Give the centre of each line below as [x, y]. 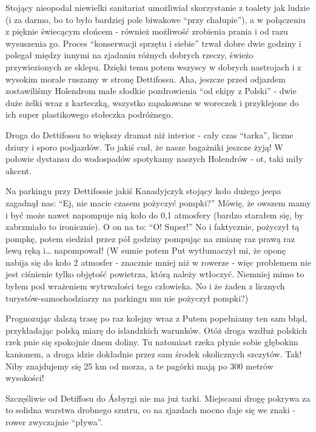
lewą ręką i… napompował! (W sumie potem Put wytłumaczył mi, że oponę [146, 250]
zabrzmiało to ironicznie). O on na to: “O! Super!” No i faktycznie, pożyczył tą [153, 227]
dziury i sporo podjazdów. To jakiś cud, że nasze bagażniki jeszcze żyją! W [144, 147]
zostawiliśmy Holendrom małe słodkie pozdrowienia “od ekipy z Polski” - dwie [151, 91]
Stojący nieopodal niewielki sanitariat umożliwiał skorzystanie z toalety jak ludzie [158, 7]
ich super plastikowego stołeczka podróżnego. [89, 114]
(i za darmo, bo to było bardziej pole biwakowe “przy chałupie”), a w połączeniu [156, 19]
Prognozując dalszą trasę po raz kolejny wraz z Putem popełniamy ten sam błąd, [156, 318]
